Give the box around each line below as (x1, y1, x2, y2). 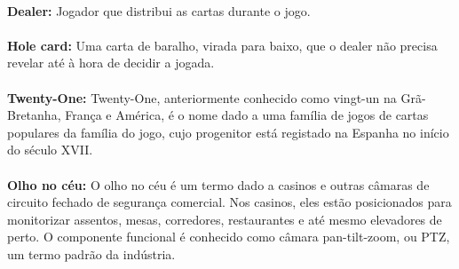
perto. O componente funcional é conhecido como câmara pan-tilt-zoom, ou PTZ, (7, 227, 450, 246)
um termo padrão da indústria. (7, 244, 176, 263)
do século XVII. (7, 140, 93, 159)
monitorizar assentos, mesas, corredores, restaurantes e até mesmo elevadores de (7, 210, 442, 228)
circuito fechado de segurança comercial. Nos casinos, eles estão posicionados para (7, 193, 452, 211)
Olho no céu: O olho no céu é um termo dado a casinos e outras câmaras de (7, 175, 430, 194)
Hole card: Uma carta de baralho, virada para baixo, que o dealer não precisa (7, 36, 438, 54)
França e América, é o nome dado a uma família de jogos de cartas (65, 106, 429, 124)
